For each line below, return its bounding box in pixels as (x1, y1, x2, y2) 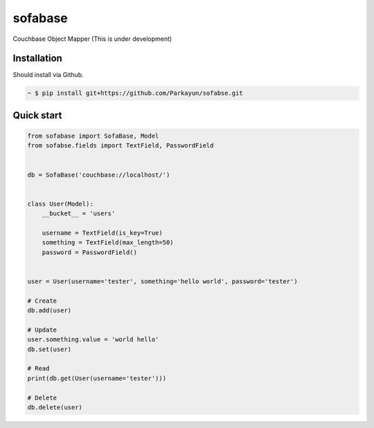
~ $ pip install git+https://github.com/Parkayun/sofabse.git (27, 89, 243, 97)
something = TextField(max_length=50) (42, 239, 174, 247)
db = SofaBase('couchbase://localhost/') (27, 170, 170, 179)
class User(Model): (27, 199, 93, 208)
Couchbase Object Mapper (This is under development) (12, 35, 172, 43)
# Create (27, 296, 57, 305)
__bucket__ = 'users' (42, 210, 116, 217)
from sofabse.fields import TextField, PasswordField (27, 142, 214, 150)
